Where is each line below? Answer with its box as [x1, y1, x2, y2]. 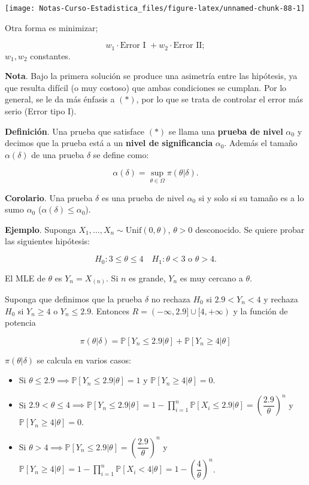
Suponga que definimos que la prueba [5, 293, 143, 305]
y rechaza [263, 293, 298, 305]
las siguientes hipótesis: [5, 235, 90, 247]
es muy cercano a [180, 271, 243, 284]
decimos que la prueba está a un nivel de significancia [5, 137, 213, 149]
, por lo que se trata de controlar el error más [136, 93, 304, 105]
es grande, [129, 271, 166, 284]
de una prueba [31, 148, 84, 160]
